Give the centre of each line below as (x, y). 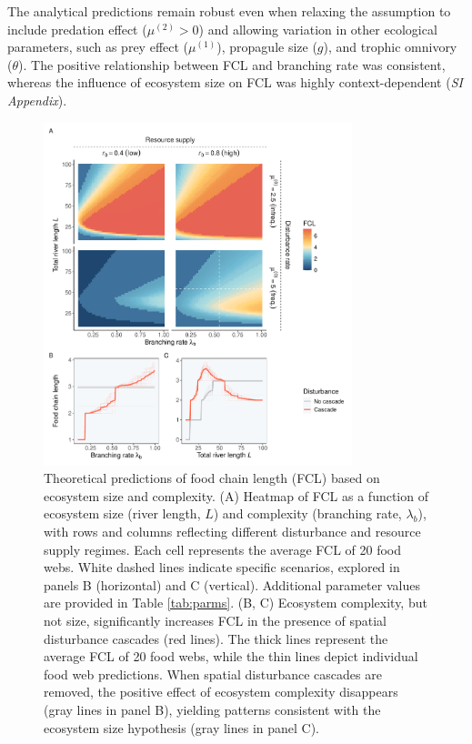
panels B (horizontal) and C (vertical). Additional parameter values (232, 584)
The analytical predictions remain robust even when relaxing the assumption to (229, 11)
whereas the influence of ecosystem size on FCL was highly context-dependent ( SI (235, 82)
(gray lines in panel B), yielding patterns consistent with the (212, 709)
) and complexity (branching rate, (307, 513)
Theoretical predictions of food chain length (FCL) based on (212, 478)
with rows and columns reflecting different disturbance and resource (232, 532)
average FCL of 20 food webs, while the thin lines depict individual (231, 656)
